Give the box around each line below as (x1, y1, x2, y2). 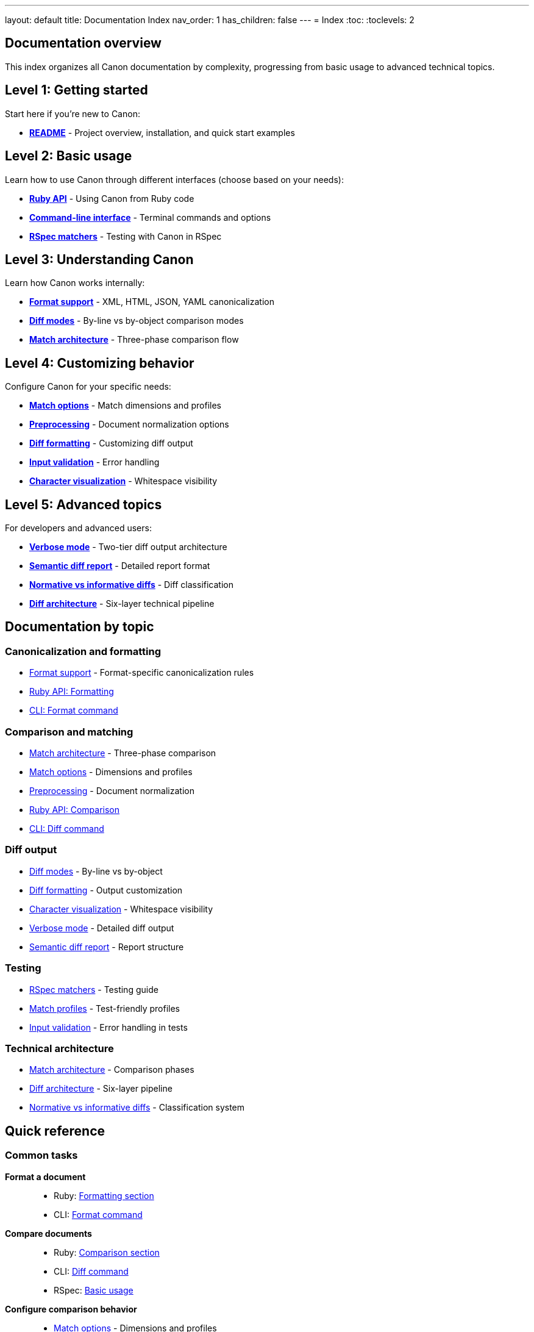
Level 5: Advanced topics (5, 496, 162, 512)
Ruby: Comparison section (54, 1247, 160, 1258)
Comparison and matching (5, 725, 133, 738)
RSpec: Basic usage (54, 1284, 133, 1295)
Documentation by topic (5, 619, 154, 635)
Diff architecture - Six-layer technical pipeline (29, 598, 215, 609)
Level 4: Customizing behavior (5, 355, 194, 371)
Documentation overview (5, 35, 162, 51)
